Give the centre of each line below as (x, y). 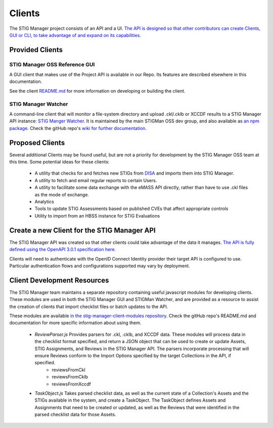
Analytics (44, 202)
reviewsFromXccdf (71, 384)
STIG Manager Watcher (39, 104)
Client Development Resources (59, 280)
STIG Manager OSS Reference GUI (52, 64)
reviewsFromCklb (70, 377)
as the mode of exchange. (62, 194)
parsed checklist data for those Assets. (75, 414)
